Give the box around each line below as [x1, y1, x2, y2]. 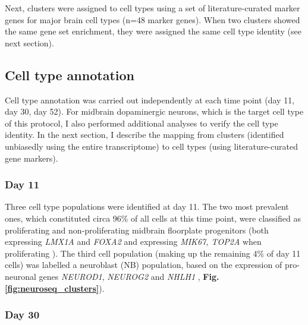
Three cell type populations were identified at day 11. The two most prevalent [5, 200, 289, 213]
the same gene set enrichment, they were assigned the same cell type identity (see [5, 25, 301, 37]
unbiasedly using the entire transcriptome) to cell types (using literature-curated [5, 140, 298, 152]
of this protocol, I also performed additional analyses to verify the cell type [5, 116, 278, 129]
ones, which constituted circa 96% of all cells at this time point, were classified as [5, 212, 301, 224]
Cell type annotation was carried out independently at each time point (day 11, [5, 93, 295, 106]
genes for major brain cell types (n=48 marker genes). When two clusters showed [5, 13, 300, 26]
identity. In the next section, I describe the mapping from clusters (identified [5, 128, 284, 141]
